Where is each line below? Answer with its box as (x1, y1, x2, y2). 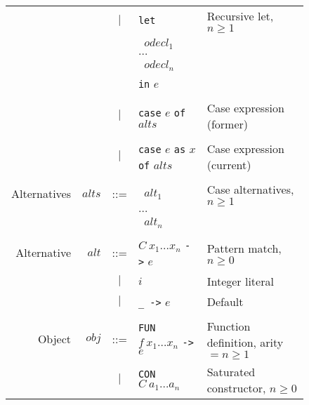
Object (37, 330, 72, 347)
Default (206, 293, 244, 310)
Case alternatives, (206, 180, 294, 197)
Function (206, 317, 251, 334)
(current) (206, 156, 251, 173)
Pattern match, (206, 239, 282, 256)
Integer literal (206, 272, 274, 289)
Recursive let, (206, 8, 274, 24)
